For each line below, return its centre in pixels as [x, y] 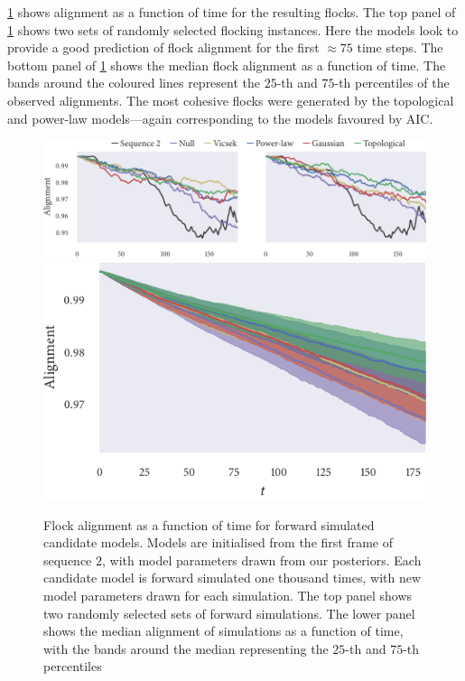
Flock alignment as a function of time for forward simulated [209, 524]
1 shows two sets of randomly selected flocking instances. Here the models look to [233, 29]
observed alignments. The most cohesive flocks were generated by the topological [231, 100]
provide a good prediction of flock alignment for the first [163, 47]
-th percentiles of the [392, 83]
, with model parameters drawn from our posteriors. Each [262, 560]
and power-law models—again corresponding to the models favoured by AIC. [220, 118]
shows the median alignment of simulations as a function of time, [223, 631]
